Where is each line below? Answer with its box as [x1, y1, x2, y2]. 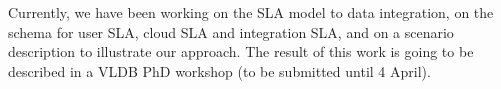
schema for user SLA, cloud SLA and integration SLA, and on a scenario [8, 21, 454, 42]
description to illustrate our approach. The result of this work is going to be [8, 41, 474, 62]
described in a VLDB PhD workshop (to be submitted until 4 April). [8, 60, 431, 81]
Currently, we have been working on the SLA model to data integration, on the [8, 2, 494, 22]
